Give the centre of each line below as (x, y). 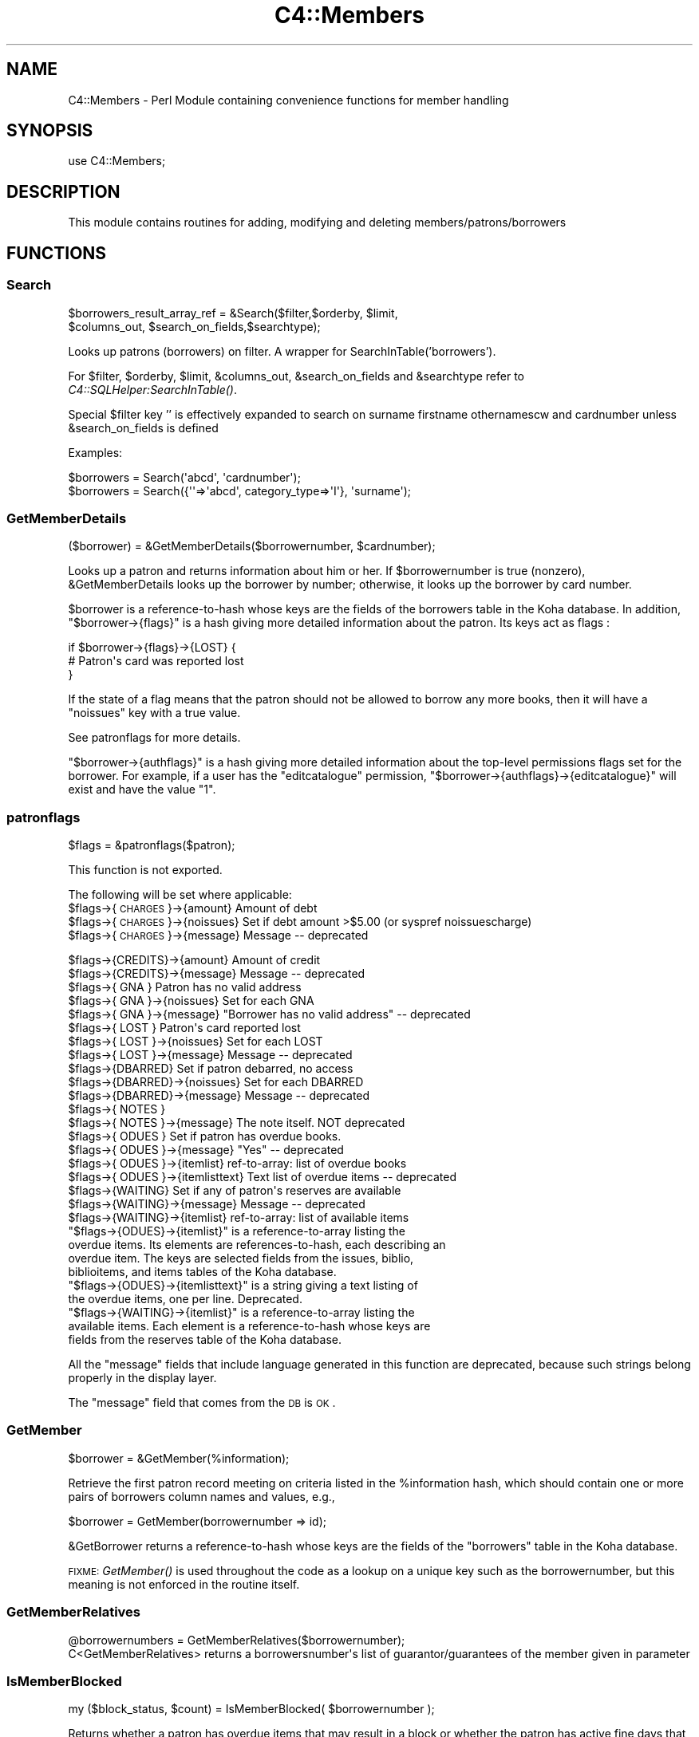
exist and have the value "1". (142, 790)
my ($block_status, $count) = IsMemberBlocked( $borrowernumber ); (251, 1709)
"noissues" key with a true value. (154, 713)
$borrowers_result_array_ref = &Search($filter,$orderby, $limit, (233, 313)
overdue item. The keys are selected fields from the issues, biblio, (241, 1258)
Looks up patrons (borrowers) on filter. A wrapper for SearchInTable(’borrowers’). (282, 351)
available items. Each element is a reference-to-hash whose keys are (249, 1326)
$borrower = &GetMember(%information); (179, 1458)
